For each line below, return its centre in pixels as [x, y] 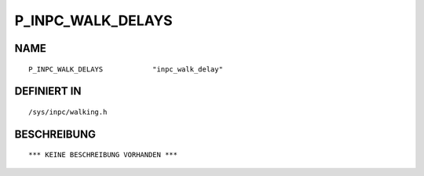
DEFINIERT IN [48, 92]
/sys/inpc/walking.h [68, 112]
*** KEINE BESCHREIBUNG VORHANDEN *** [103, 155]
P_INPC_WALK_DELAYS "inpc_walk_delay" [126, 69]
